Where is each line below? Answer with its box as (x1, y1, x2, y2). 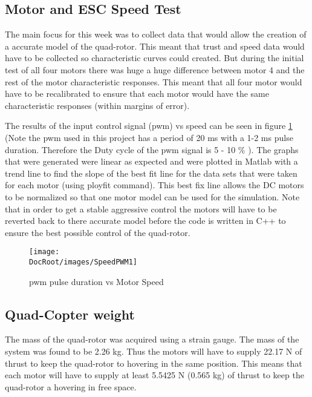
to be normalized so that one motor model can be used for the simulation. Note (5, 190, 300, 203)
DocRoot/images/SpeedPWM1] (29, 257, 137, 266)
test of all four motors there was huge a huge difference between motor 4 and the (5, 63, 305, 76)
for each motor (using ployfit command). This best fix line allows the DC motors (5, 179, 304, 191)
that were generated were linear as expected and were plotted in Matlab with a (5, 155, 298, 168)
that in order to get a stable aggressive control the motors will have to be (5, 202, 277, 215)
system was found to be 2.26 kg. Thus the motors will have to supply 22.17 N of (5, 345, 302, 357)
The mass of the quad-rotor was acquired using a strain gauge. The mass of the (5, 333, 299, 346)
